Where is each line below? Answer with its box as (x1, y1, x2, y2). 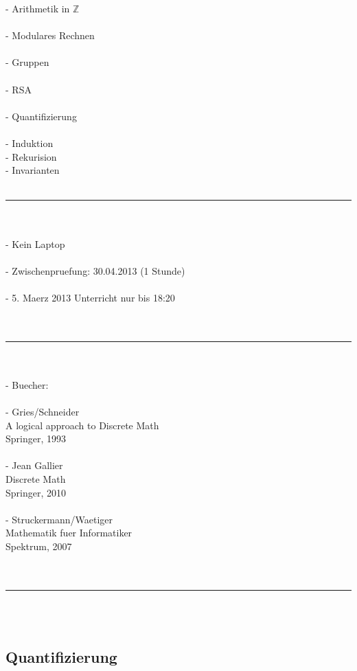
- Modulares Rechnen (5, 28, 95, 43)
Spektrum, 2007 (5, 538, 72, 553)
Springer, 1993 (5, 431, 66, 446)
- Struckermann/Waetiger (5, 512, 113, 526)
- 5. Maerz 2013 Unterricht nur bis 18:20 (5, 290, 175, 304)
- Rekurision (5, 149, 57, 163)
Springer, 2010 (5, 485, 66, 499)
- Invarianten (5, 163, 60, 177)
